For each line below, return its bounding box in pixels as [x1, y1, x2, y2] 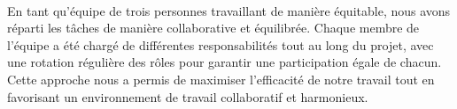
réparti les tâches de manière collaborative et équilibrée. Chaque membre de [7, 18, 420, 37]
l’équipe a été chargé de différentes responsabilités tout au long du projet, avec [7, 35, 434, 54]
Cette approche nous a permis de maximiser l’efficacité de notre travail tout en [7, 69, 435, 88]
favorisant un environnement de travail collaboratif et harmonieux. [7, 87, 368, 105]
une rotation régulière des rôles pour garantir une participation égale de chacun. [7, 53, 442, 71]
